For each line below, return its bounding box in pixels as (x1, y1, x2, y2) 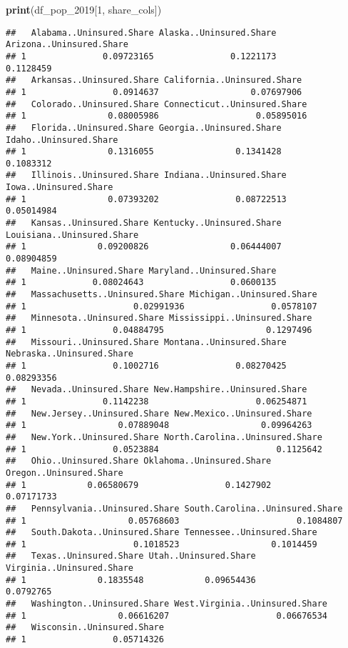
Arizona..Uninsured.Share (6, 39, 128, 50)
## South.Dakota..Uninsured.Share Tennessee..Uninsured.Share (6, 527, 317, 538)
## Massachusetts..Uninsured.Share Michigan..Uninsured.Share (6, 289, 317, 300)
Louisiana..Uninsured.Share (6, 229, 139, 240)
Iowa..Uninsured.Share (6, 182, 113, 193)
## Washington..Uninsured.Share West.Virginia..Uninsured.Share (6, 599, 328, 609)
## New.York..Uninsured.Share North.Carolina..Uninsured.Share (6, 432, 322, 442)
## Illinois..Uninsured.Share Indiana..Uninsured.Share (6, 170, 287, 181)
